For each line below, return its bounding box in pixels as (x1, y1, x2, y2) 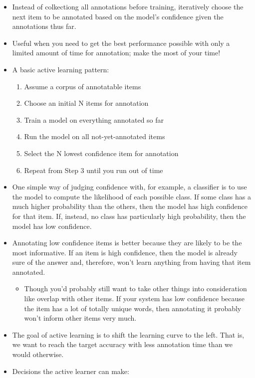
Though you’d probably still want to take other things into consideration (24, 283, 247, 294)
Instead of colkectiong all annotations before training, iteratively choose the (12, 1, 244, 11)
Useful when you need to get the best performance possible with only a (12, 37, 230, 48)
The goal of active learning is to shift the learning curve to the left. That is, (12, 329, 245, 340)
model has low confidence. (12, 220, 92, 231)
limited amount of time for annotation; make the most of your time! (12, 47, 221, 58)
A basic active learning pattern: (12, 64, 109, 74)
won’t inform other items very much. (24, 313, 137, 323)
